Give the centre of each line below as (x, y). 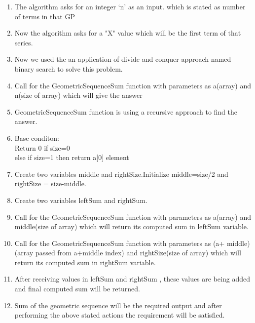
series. (24, 42)
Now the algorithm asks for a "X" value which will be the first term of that (128, 33)
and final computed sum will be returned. (77, 289)
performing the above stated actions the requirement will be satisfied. (120, 315)
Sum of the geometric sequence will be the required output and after (118, 305)
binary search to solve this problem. (69, 68)
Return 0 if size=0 (42, 147)
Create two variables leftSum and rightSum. (81, 200)
